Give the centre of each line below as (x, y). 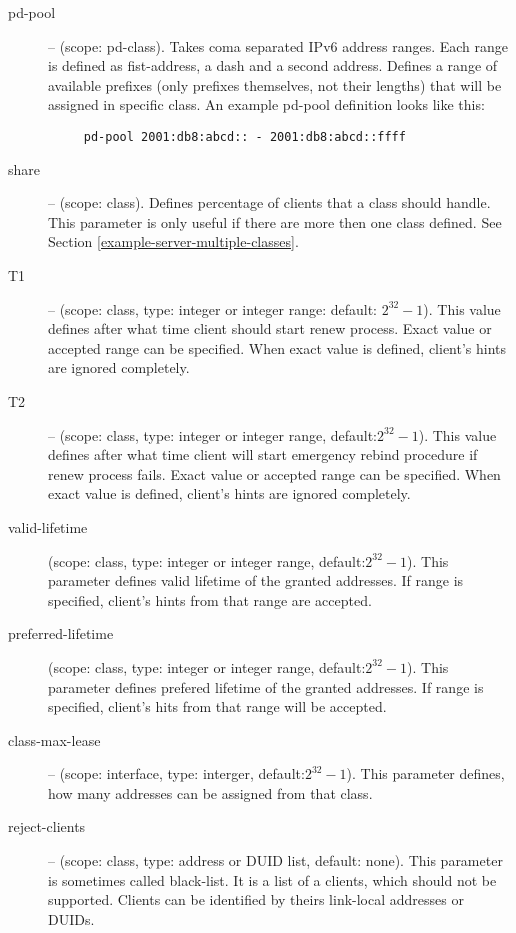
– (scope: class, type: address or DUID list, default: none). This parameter (275, 860)
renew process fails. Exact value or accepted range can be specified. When (274, 473)
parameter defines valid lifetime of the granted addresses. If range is (256, 580)
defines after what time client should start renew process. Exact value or (270, 328)
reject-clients (47, 826)
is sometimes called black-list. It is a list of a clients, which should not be (272, 879)
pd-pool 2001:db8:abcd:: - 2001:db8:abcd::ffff (244, 136)
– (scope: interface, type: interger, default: (176, 773)
